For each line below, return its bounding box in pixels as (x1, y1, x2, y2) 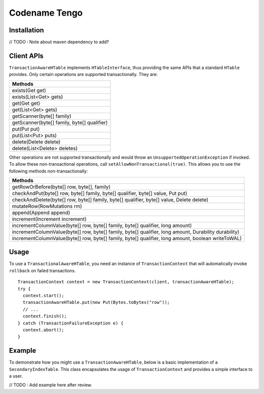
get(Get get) (12, 99, 41, 106)
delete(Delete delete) (12, 138, 61, 145)
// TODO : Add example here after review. (9, 382, 92, 388)
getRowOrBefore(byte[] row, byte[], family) (12, 183, 111, 190)
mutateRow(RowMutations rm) (12, 202, 83, 209)
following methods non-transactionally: (9, 168, 88, 174)
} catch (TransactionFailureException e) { (18, 320, 124, 326)
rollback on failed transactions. (9, 268, 76, 273)
